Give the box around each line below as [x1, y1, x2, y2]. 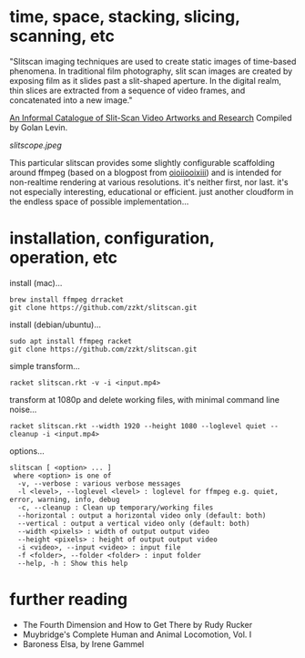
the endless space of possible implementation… [9, 196, 189, 207]
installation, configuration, [9, 228, 215, 249]
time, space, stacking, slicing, [9, 6, 240, 27]
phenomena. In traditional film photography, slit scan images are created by [9, 66, 293, 77]
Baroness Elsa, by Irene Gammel [22, 638, 145, 649]
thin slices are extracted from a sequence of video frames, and [9, 85, 246, 96]
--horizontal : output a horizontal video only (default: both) [17, 510, 267, 520]
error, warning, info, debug [9, 495, 120, 504]
